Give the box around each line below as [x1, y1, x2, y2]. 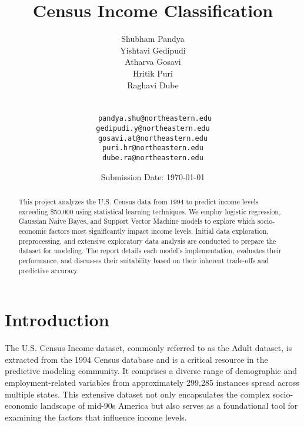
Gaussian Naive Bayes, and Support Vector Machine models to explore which [18, 216, 255, 226]
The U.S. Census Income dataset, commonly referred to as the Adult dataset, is [5, 342, 292, 354]
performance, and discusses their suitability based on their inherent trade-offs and [18, 255, 269, 265]
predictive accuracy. [18, 265, 79, 275]
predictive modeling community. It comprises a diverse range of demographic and [5, 365, 298, 377]
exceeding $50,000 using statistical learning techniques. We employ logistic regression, [18, 206, 281, 216]
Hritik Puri [133, 67, 173, 79]
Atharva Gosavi [125, 55, 181, 68]
